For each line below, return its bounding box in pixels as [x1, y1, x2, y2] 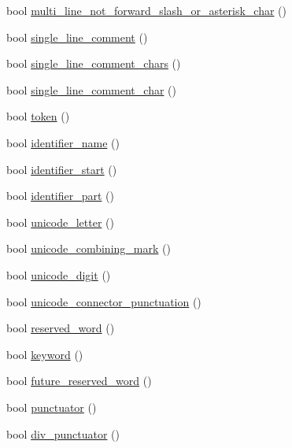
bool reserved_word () [6, 320, 115, 336]
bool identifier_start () [6, 161, 117, 177]
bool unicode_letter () [6, 213, 114, 230]
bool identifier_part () [6, 187, 115, 204]
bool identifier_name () [6, 134, 120, 150]
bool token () [6, 108, 70, 124]
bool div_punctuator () [6, 425, 120, 442]
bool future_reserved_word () [6, 372, 152, 389]
